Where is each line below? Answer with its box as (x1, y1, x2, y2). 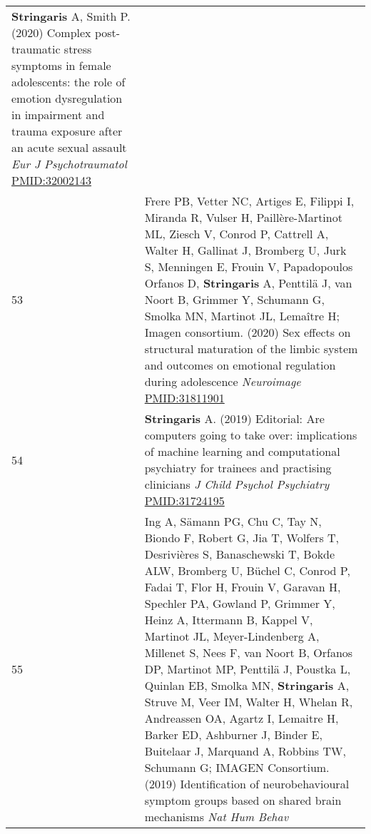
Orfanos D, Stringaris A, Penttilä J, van (144, 275, 352, 291)
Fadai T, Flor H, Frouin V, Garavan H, (144, 579, 341, 595)
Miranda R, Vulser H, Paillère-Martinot (144, 209, 342, 225)
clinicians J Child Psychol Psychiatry (144, 476, 330, 492)
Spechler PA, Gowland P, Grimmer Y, (144, 595, 335, 611)
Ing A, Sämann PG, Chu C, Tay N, (144, 513, 322, 529)
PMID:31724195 (144, 492, 225, 509)
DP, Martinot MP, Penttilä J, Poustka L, (144, 661, 351, 677)
